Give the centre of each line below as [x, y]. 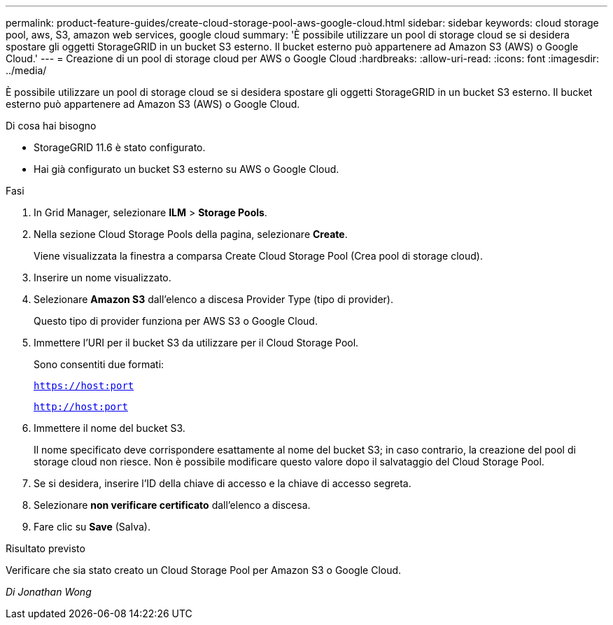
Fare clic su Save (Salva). [92, 527]
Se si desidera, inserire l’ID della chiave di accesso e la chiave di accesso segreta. [223, 483]
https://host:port [84, 386]
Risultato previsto [45, 548]
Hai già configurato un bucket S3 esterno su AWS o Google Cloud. [186, 169]
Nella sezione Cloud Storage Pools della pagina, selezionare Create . [191, 234]
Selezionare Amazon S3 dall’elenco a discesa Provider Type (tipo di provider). [213, 299]
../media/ [26, 70]
